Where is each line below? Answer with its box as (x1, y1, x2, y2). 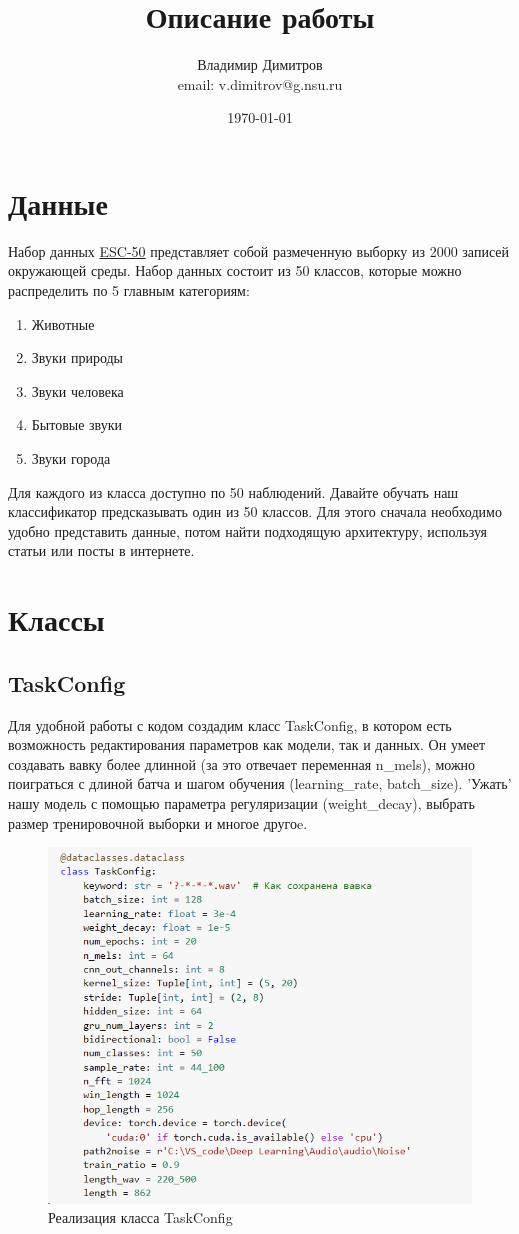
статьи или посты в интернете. (8, 540, 195, 561)
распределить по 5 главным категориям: (8, 280, 250, 301)
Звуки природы (31, 347, 124, 368)
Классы (8, 599, 105, 640)
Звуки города (31, 448, 111, 468)
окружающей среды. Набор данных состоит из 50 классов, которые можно (8, 260, 462, 281)
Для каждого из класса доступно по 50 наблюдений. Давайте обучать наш (8, 481, 459, 502)
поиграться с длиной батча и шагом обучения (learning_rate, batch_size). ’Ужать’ (8, 773, 512, 794)
